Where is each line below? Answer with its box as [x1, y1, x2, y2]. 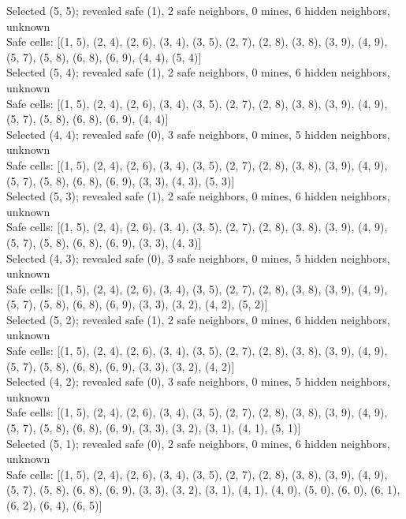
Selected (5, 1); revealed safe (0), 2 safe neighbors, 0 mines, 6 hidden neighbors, [6, 435, 390, 451]
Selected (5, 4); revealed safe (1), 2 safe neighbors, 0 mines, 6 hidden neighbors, [6, 64, 390, 80]
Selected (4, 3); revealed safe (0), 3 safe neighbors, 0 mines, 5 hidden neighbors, [6, 249, 390, 266]
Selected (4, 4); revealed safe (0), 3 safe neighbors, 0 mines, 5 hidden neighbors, [6, 125, 390, 142]
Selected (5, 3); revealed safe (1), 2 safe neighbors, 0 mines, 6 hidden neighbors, [6, 188, 390, 204]
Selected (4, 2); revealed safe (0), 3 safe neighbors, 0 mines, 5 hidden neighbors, [6, 373, 390, 390]
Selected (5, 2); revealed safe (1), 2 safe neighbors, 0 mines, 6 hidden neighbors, [6, 311, 390, 327]
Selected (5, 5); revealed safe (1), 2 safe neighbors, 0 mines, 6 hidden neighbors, [6, 2, 390, 18]
